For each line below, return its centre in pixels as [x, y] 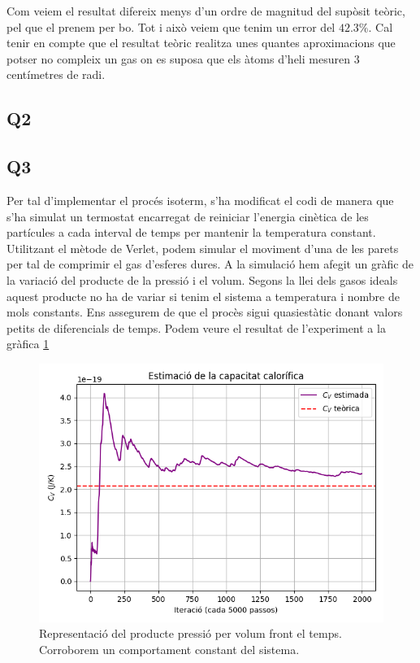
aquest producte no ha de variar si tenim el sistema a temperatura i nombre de [203, 296]
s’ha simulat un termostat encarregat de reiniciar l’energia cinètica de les [188, 216]
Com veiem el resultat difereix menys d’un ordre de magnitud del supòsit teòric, [206, 11]
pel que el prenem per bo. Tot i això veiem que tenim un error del [171, 26]
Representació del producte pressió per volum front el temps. [191, 633]
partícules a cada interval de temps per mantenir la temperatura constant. [191, 232]
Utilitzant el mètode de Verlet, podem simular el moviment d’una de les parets [203, 248]
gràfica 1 [28, 344]
